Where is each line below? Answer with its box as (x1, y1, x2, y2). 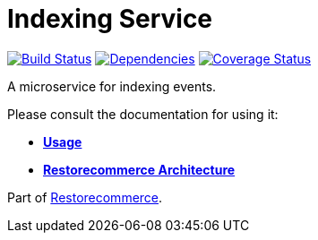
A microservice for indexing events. (7, 78, 217, 94)
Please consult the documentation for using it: (7, 106, 279, 122)
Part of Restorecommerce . (7, 189, 163, 205)
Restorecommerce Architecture (43, 161, 236, 177)
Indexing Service (7, 4, 213, 34)
